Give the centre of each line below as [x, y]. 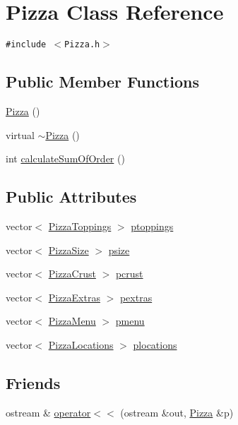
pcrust [129, 274]
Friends [33, 382]
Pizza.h [82, 45]
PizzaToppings [80, 226]
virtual [20, 134]
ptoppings [152, 226]
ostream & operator [48, 412]
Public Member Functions [102, 82]
